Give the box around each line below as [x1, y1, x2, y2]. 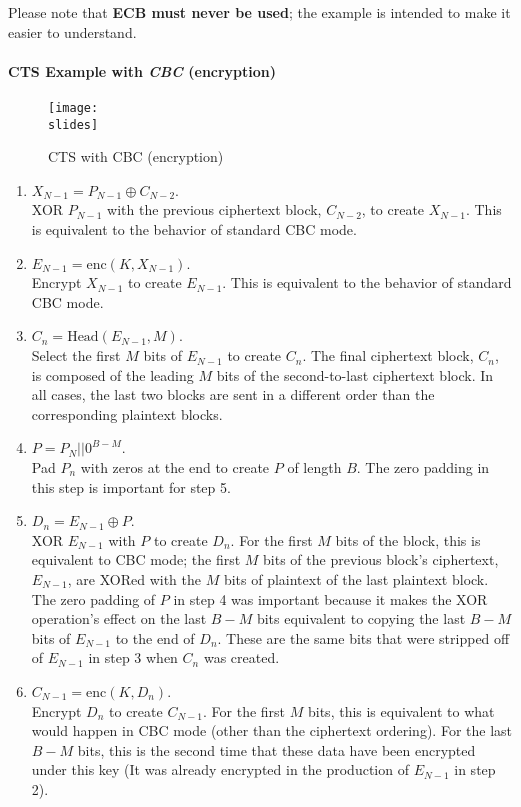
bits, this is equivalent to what [307, 700, 495, 721]
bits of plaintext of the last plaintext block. [223, 568, 489, 589]
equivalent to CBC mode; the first [31, 549, 241, 570]
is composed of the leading [31, 364, 194, 385]
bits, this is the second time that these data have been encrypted [77, 739, 476, 760]
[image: [48, 100, 99, 115]
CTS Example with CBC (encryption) [8, 60, 277, 81]
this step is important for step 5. [31, 476, 231, 497]
